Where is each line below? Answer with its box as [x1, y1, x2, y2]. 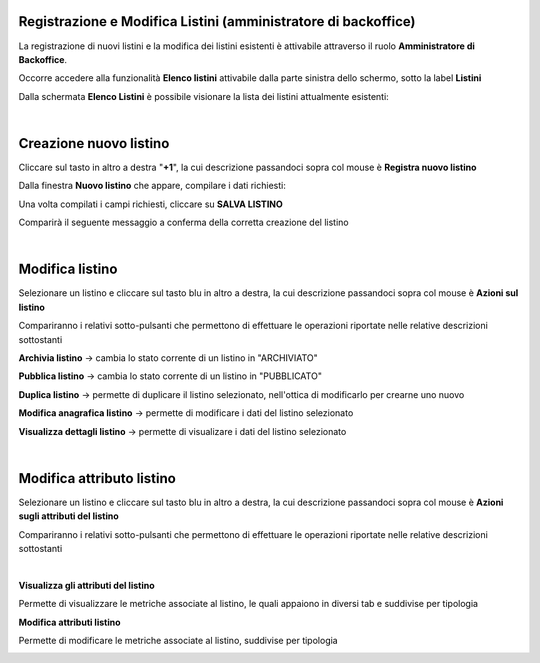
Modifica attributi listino [18, 616, 121, 628]
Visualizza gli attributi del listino [18, 579, 155, 591]
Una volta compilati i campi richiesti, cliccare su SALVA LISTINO [18, 198, 284, 210]
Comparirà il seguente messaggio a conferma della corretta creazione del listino [18, 216, 349, 229]
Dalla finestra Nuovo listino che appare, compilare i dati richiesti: [18, 180, 287, 192]
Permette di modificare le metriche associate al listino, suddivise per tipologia [18, 635, 339, 646]
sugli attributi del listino [18, 510, 119, 522]
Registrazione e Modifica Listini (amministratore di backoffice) [18, 13, 416, 30]
